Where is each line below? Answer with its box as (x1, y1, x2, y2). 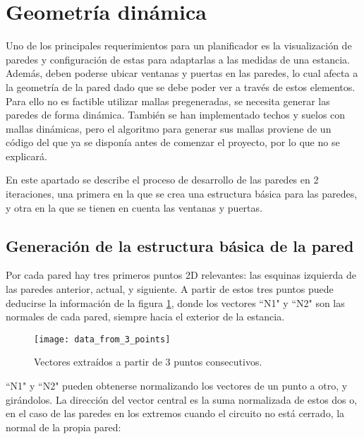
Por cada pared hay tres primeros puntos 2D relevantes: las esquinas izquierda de (6, 267, 357, 282)
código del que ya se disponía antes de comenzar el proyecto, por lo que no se (6, 135, 340, 150)
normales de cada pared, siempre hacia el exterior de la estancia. (6, 309, 285, 324)
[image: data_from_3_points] (34, 334, 171, 344)
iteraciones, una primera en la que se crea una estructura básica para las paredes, (6, 186, 358, 201)
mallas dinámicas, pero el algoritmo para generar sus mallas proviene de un (6, 121, 332, 136)
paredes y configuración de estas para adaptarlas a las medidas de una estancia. (6, 52, 350, 66)
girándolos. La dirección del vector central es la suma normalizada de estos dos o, (6, 392, 358, 407)
